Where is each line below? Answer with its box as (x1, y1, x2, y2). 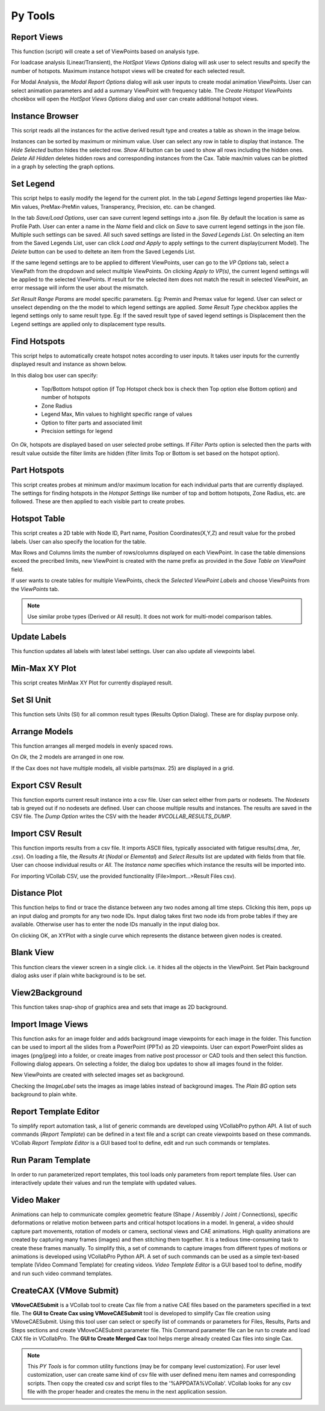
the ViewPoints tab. (11, 585, 60, 592)
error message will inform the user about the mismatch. (11, 284, 149, 291)
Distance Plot (11, 888, 63, 898)
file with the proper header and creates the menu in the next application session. (27, 1388, 227, 1395)
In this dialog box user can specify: (11, 371, 98, 379)
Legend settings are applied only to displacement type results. (11, 320, 166, 327)
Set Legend (11, 179, 55, 189)
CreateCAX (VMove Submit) (11, 1285, 119, 1295)
